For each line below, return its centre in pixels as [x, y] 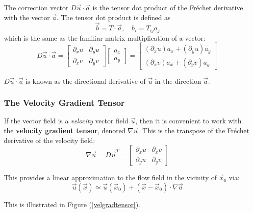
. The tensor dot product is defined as [114, 17]
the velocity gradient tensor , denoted [65, 130]
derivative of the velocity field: [50, 140]
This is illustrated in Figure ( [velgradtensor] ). [72, 204]
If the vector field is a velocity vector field [66, 121]
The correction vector [36, 7]
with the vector [27, 17]
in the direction [178, 81]
